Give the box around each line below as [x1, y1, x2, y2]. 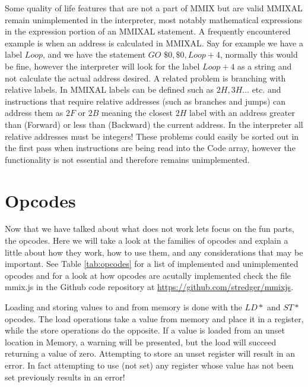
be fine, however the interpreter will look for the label [5, 59, 200, 72]
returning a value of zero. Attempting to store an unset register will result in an [5, 347, 296, 360]
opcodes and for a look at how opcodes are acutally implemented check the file [5, 269, 291, 281]
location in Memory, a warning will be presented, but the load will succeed [5, 335, 277, 348]
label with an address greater [189, 106, 295, 119]
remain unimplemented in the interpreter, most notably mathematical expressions [5, 13, 302, 26]
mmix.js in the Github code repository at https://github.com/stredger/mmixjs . [5, 281, 294, 293]
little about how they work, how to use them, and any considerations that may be [5, 246, 303, 258]
